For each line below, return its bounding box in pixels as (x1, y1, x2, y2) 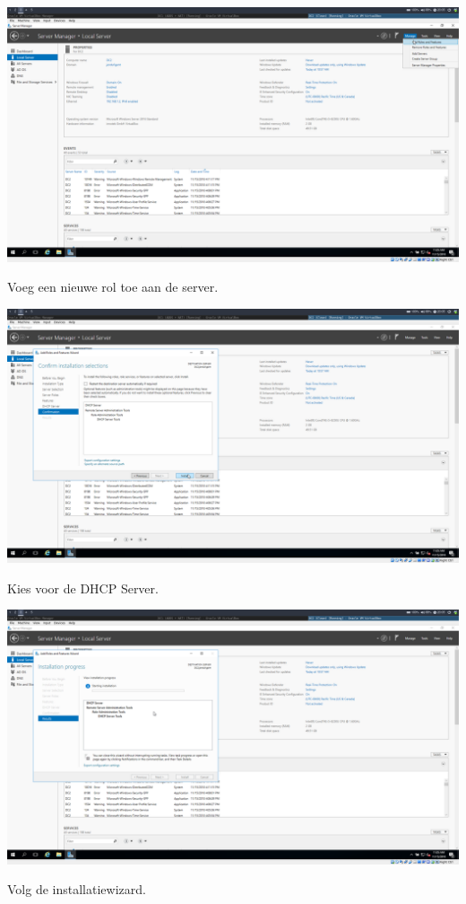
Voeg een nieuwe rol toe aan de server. (7, 277, 219, 296)
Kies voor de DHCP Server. (7, 578, 159, 597)
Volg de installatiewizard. (7, 880, 146, 899)
